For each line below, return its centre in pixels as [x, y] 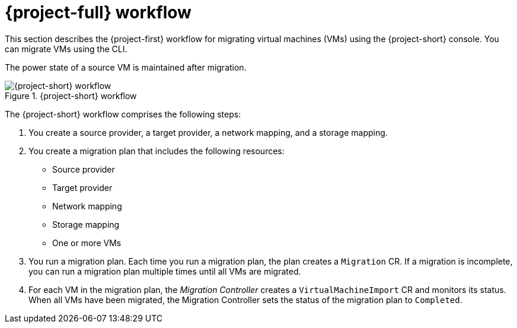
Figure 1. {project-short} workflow [71, 95]
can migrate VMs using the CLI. [66, 49]
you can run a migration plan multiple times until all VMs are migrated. [165, 271]
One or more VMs [87, 243]
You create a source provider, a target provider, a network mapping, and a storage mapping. [208, 132]
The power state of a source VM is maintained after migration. [126, 67]
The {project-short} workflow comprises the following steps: [123, 114]
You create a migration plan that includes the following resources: [157, 151]
